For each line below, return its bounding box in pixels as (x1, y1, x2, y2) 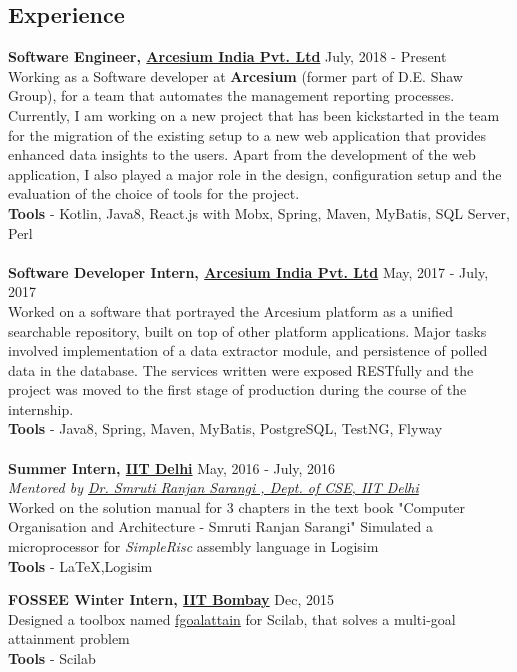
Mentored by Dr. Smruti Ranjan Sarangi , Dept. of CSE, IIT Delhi (8, 477, 419, 498)
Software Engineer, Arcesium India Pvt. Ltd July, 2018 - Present (8, 46, 447, 67)
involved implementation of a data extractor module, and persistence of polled (8, 340, 488, 361)
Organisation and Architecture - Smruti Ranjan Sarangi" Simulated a (8, 516, 433, 537)
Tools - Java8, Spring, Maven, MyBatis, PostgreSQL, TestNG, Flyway (8, 418, 443, 439)
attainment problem (8, 628, 130, 649)
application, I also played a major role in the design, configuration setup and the (8, 163, 502, 184)
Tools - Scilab (8, 648, 96, 669)
